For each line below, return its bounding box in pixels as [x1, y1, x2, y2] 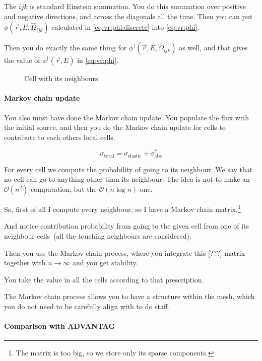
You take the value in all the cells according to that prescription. [4, 274, 204, 284]
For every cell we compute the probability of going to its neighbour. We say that [4, 164, 253, 174]
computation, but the [31, 184, 97, 194]
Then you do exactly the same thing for [4, 42, 127, 53]
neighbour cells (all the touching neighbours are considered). [4, 230, 191, 241]
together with [4, 257, 46, 268]
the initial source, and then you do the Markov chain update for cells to [4, 122, 226, 132]
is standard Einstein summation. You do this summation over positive [30, 1, 246, 11]
